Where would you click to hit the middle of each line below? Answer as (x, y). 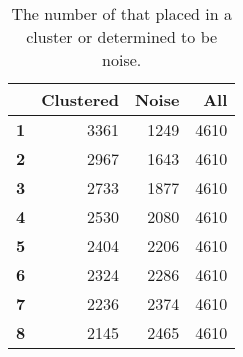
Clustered (80, 99)
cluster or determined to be (122, 36)
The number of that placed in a (121, 13)
